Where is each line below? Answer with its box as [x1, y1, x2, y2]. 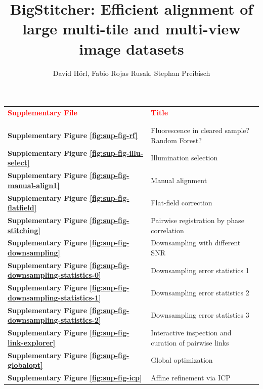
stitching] [8, 225, 40, 235]
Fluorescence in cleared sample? [151, 125, 250, 136]
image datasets [79, 38, 184, 59]
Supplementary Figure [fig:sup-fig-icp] [8, 372, 142, 382]
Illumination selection [151, 152, 218, 163]
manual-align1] [8, 180, 60, 190]
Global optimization [151, 355, 213, 365]
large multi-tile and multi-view [22, 18, 241, 39]
